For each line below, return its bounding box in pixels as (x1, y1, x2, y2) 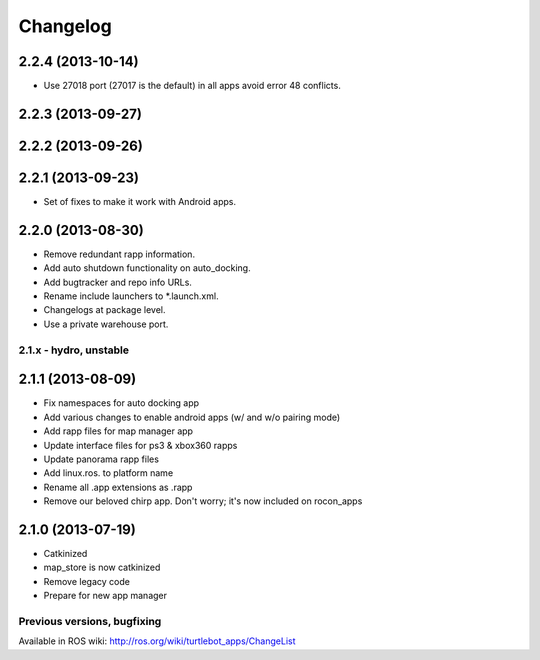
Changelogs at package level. (43, 304, 166, 316)
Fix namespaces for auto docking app (43, 397, 200, 409)
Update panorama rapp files (43, 453, 160, 465)
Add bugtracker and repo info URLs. (43, 276, 192, 288)
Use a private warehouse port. (43, 318, 169, 330)
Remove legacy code (43, 575, 130, 587)
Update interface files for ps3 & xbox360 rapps (43, 439, 238, 451)
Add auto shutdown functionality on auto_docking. (43, 262, 251, 274)
